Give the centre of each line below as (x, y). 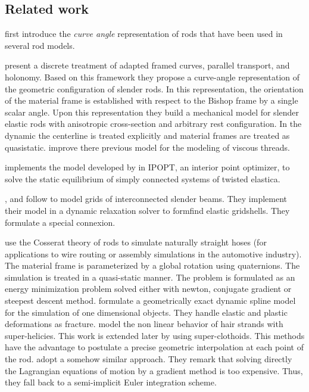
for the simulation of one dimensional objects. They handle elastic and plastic (146, 312)
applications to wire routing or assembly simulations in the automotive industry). (153, 253)
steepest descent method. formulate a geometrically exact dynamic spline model (150, 301)
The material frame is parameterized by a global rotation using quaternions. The (152, 265)
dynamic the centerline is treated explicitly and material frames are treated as (147, 135)
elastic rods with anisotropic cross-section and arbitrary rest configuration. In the (153, 124)
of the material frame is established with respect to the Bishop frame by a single (152, 100)
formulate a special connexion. (60, 222)
